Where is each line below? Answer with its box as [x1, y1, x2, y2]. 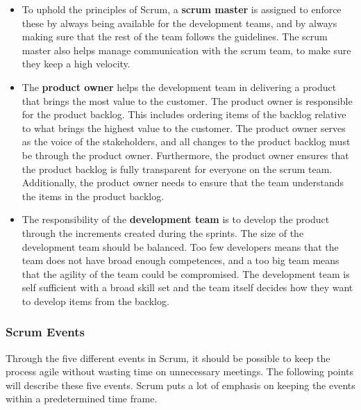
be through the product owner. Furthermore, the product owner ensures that [22, 147, 349, 162]
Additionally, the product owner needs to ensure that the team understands [22, 175, 344, 190]
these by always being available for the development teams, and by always [22, 15, 337, 30]
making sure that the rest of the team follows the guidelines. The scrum [22, 29, 328, 44]
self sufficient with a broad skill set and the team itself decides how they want [22, 280, 353, 295]
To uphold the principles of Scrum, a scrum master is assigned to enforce [22, 2, 342, 16]
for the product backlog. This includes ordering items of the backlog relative [22, 107, 346, 122]
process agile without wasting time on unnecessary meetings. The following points [6, 364, 354, 379]
